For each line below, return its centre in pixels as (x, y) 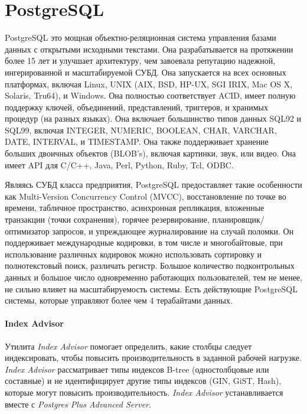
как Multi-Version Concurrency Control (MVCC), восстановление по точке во (146, 196)
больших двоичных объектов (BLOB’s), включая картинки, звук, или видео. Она (151, 153)
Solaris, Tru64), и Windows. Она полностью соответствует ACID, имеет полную (150, 95)
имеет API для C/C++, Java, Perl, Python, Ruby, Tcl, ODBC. (119, 164)
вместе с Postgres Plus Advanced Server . (78, 404)
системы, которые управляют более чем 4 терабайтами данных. (119, 300)
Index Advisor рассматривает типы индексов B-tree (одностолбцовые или (137, 369)
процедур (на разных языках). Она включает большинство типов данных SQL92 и (153, 118)
